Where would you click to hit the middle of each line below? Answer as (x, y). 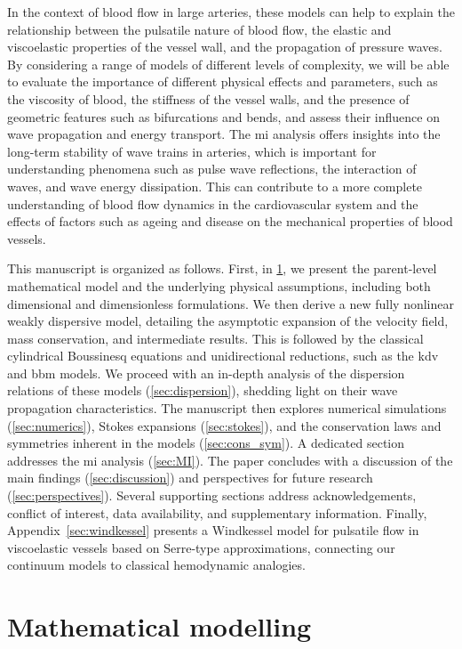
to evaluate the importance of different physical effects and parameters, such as (223, 81)
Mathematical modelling (159, 626)
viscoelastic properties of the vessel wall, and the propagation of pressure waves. (225, 47)
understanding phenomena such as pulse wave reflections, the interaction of (212, 169)
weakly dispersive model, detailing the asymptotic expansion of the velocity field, (228, 321)
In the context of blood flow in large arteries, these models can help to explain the (231, 12)
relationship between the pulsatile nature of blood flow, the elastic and (199, 29)
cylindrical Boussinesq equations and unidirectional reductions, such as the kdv (223, 356)
